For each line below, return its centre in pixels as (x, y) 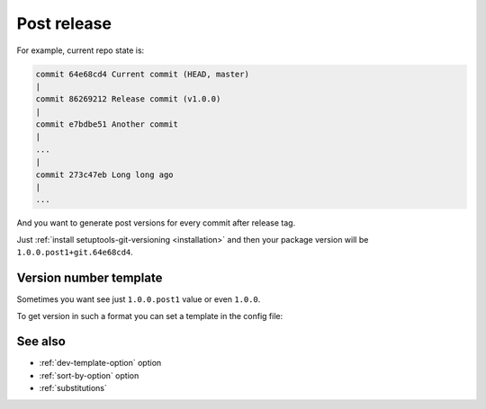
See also (41, 342)
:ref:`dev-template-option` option (100, 363)
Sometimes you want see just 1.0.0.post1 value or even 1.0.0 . (139, 299)
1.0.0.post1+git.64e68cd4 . (75, 253)
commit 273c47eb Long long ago (105, 174)
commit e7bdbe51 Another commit (107, 124)
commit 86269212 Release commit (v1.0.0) (128, 99)
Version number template (90, 278)
